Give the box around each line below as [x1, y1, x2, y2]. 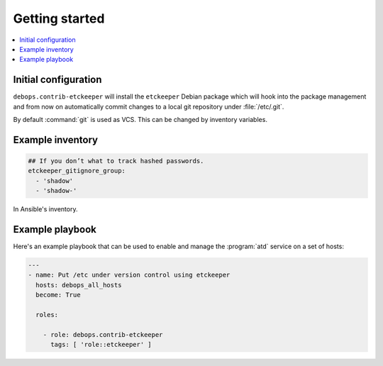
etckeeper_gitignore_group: [28, 167, 126, 175]
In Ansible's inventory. [13, 205, 78, 213]
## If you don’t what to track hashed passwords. [28, 157, 204, 165]
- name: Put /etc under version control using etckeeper [28, 271, 231, 279]
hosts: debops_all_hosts [35, 281, 122, 289]
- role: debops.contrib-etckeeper [43, 331, 163, 338]
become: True [35, 291, 81, 299]
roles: [35, 311, 59, 319]
